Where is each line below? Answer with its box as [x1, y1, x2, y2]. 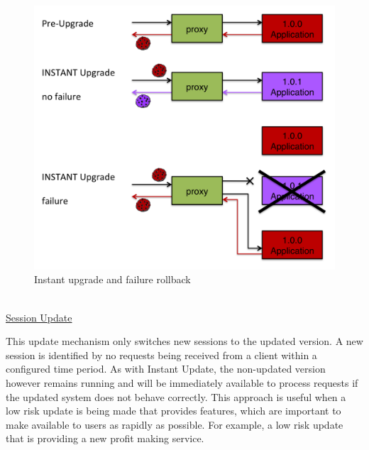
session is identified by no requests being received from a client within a [6, 347, 317, 362]
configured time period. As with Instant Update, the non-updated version [6, 361, 326, 376]
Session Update [6, 309, 72, 324]
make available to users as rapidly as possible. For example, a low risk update [6, 417, 343, 432]
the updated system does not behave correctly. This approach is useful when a [6, 389, 346, 404]
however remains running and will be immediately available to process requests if [6, 375, 358, 390]
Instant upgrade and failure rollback [34, 272, 191, 287]
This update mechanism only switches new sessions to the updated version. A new [6, 334, 363, 349]
